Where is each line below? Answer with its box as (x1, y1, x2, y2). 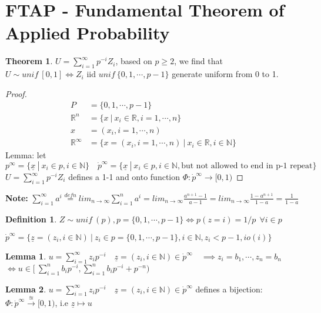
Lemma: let (5, 149, 46, 161)
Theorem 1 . (5, 55, 53, 67)
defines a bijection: (195, 282, 263, 295)
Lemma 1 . (5, 249, 46, 262)
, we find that (174, 55, 223, 67)
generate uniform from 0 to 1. (172, 68, 279, 80)
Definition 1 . (5, 212, 57, 225)
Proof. (5, 87, 27, 99)
